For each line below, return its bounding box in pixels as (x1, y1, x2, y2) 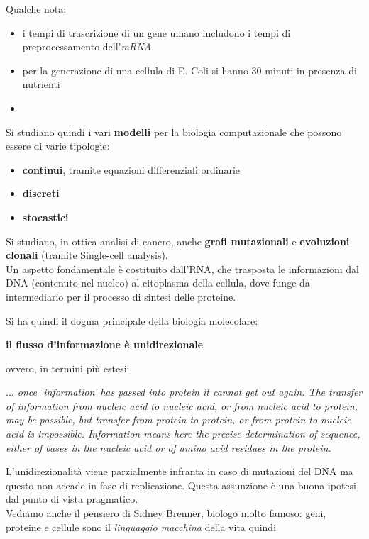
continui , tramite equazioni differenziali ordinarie (22, 162, 240, 177)
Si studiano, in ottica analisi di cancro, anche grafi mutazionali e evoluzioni (6, 233, 350, 248)
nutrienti (22, 77, 60, 91)
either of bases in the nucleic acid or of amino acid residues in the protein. (6, 440, 331, 455)
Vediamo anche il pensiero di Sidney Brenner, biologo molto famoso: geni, (6, 506, 326, 521)
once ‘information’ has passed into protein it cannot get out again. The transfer (17, 384, 363, 399)
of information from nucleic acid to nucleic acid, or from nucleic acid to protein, (6, 398, 358, 413)
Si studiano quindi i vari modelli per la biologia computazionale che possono (6, 124, 342, 139)
